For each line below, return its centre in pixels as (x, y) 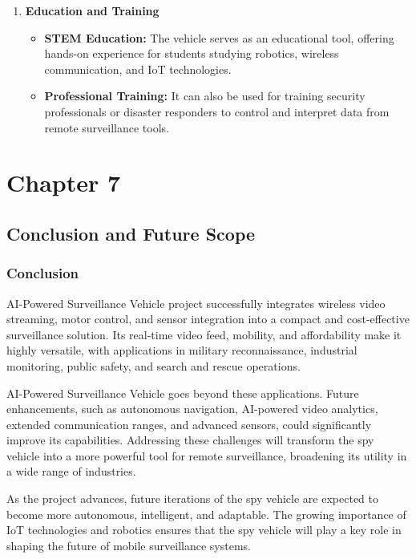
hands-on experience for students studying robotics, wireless (192, 53)
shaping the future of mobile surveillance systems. (129, 545)
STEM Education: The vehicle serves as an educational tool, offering (219, 37)
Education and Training (92, 10)
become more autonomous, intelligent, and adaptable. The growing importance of (206, 514)
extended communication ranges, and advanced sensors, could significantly (189, 424)
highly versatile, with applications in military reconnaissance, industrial (182, 350)
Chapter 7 (64, 182)
